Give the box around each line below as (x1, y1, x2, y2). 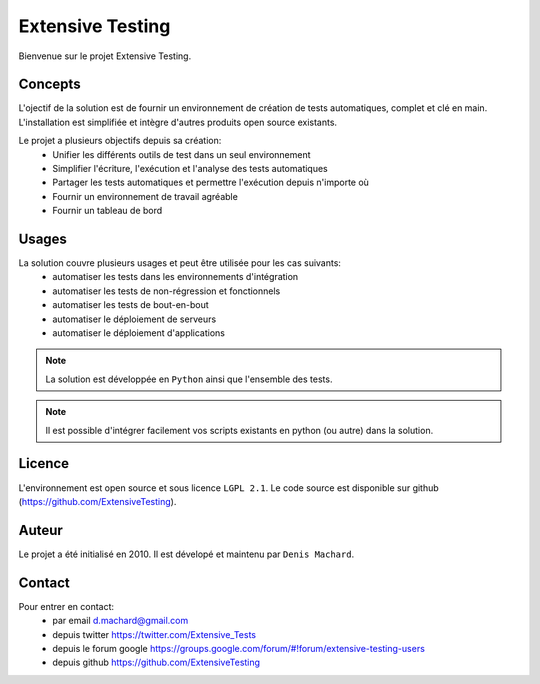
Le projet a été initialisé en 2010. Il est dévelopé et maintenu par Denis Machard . (18, 548, 355, 560)
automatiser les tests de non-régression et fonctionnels (52, 285, 281, 297)
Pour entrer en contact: (18, 600, 115, 612)
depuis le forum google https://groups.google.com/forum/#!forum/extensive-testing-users (52, 642, 425, 654)
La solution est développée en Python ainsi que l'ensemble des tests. (45, 373, 333, 385)
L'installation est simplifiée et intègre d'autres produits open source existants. (18, 116, 338, 128)
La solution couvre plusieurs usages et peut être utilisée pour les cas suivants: (18, 257, 342, 269)
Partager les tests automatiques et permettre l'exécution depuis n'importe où (52, 176, 370, 189)
